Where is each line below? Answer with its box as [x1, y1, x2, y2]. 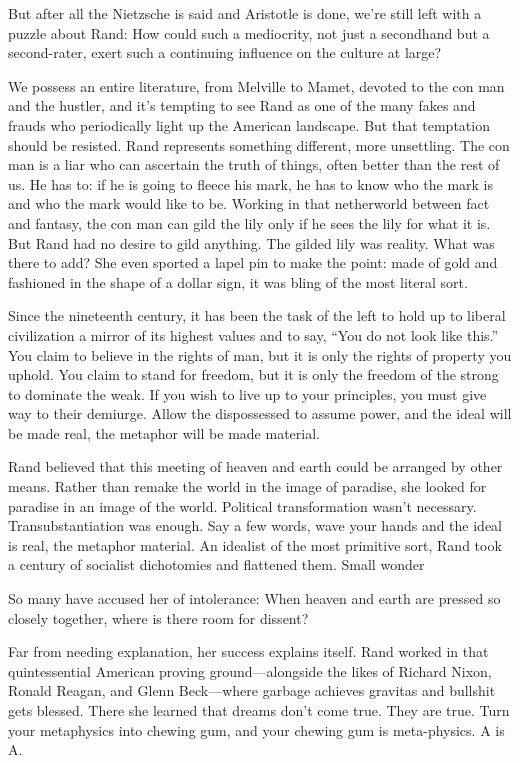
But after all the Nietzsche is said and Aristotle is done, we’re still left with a [8, 3, 482, 23]
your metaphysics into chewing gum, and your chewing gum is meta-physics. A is [8, 719, 505, 740]
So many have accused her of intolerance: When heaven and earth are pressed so [8, 588, 501, 609]
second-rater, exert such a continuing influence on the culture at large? [8, 42, 442, 63]
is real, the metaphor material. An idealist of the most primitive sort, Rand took [8, 534, 502, 555]
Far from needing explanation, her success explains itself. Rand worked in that [8, 641, 489, 662]
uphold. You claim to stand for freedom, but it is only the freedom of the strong [8, 364, 499, 385]
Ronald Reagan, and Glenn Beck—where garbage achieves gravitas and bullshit [8, 680, 496, 701]
